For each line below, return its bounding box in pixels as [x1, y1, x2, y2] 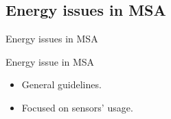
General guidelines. [21, 77, 102, 92]
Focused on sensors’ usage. [21, 100, 133, 114]
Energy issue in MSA [5, 54, 95, 68]
